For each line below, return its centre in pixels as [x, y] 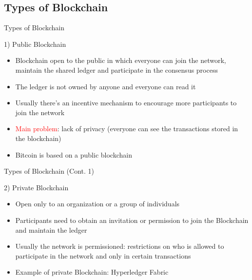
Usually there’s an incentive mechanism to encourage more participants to [126, 103]
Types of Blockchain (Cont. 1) [49, 171]
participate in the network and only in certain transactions [103, 255]
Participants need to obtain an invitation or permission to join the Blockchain [132, 220]
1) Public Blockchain [35, 44]
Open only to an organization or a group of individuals [97, 204]
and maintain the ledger [51, 230]
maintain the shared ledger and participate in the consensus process [116, 70]
